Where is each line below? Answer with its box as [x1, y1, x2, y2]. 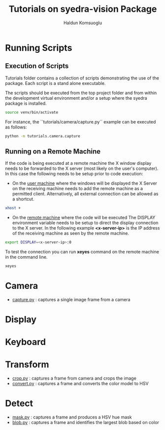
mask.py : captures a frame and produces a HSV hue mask [12, 414, 132, 420]
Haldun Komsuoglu [63, 20, 102, 26]
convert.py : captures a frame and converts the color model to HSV [12, 381, 149, 387]
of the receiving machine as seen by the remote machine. [12, 231, 130, 236]
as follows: [5, 124, 27, 130]
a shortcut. [12, 196, 34, 202]
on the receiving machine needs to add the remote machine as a [12, 186, 143, 192]
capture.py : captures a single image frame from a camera [12, 296, 131, 302]
